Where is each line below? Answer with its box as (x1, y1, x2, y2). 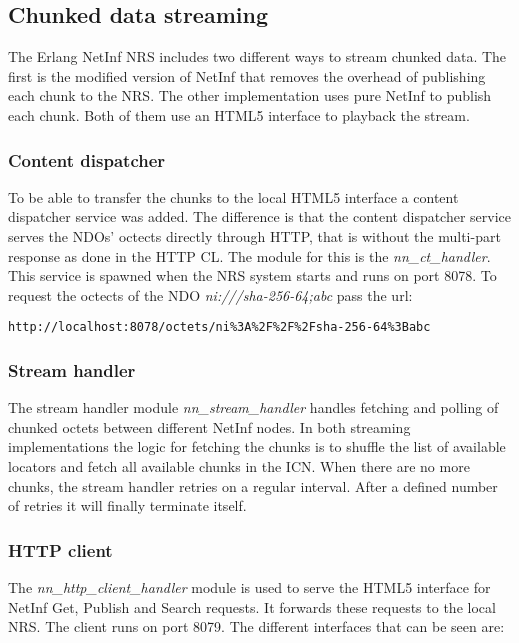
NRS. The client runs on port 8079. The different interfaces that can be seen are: (8, 616, 505, 637)
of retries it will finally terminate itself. (8, 495, 247, 516)
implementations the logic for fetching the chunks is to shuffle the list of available (8, 436, 506, 457)
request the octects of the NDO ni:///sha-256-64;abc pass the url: (8, 284, 413, 305)
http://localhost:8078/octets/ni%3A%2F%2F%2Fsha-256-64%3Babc (8, 320, 431, 335)
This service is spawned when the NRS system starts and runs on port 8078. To (8, 265, 497, 286)
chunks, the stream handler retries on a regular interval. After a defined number (8, 475, 498, 496)
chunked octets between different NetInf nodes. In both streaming (8, 416, 411, 437)
